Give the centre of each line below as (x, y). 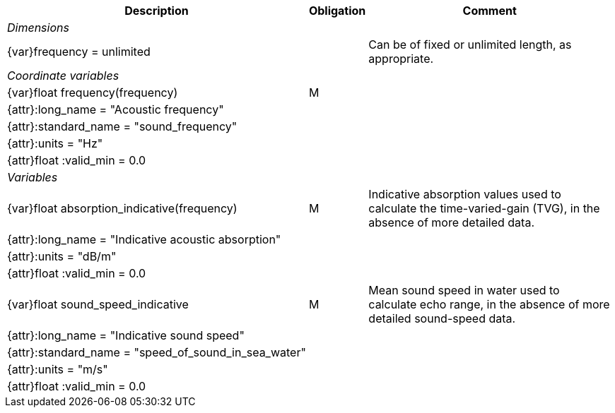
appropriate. (401, 59)
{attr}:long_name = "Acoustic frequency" (116, 109)
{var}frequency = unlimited (79, 52)
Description (157, 11)
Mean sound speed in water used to (464, 290)
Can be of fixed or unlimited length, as (470, 44)
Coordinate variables (63, 76)
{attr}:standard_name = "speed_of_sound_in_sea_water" (157, 352)
